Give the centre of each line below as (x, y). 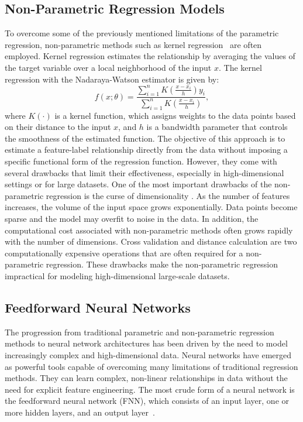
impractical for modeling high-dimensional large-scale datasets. (117, 275)
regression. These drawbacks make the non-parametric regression (162, 264)
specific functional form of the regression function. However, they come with (141, 161)
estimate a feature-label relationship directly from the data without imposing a (146, 150)
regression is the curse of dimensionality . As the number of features (168, 195)
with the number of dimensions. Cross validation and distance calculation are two (151, 241)
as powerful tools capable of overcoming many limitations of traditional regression (151, 366)
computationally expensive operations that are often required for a (124, 253)
